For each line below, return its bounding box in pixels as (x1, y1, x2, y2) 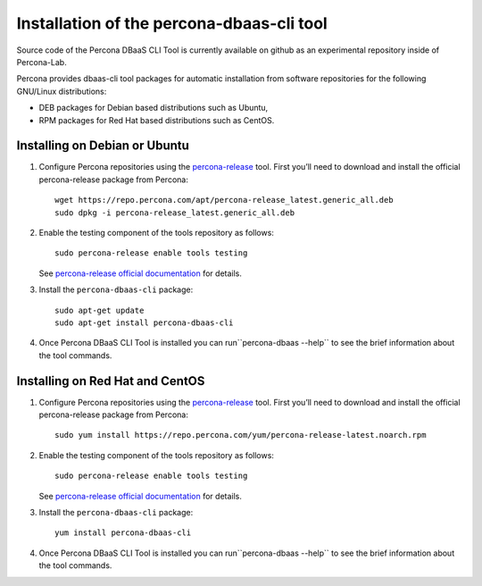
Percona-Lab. (16, 56, 67, 67)
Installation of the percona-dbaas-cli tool (16, 13, 328, 33)
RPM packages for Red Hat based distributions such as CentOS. (38, 114, 275, 125)
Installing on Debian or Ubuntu (16, 138, 189, 154)
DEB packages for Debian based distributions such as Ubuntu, (38, 103, 269, 113)
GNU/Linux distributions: (16, 86, 107, 96)
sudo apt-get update (54, 305, 145, 315)
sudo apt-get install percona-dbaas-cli (54, 317, 234, 328)
